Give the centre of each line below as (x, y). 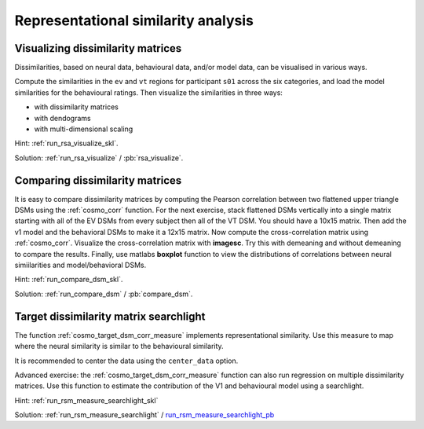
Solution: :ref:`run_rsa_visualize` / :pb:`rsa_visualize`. (99, 158)
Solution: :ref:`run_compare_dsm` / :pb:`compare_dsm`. (104, 294)
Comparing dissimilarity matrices (98, 180)
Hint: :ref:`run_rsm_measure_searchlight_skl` (86, 400)
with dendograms (62, 118)
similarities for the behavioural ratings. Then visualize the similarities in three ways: (148, 92)
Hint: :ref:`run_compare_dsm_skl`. (69, 280)
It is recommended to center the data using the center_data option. (126, 361)
